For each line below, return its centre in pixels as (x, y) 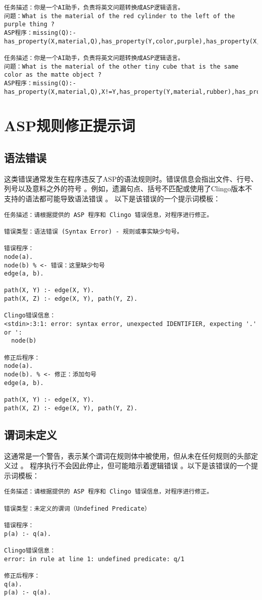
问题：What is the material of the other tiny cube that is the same (121, 66)
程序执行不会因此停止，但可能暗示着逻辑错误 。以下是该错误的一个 (140, 466)
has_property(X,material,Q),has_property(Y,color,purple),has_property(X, (132, 41)
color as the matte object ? (53, 75)
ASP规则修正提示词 (70, 125)
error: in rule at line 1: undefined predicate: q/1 (94, 559)
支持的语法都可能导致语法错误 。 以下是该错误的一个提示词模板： (112, 198)
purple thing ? (29, 24)
